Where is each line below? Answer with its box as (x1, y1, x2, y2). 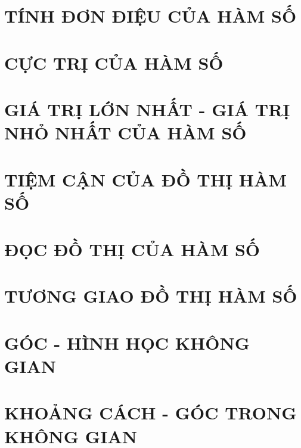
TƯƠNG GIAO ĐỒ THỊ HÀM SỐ (4, 284, 297, 308)
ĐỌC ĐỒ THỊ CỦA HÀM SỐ (4, 237, 260, 262)
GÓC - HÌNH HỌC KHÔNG (4, 330, 250, 354)
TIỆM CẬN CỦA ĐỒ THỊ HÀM (4, 167, 287, 191)
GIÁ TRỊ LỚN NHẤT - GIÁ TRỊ (4, 97, 290, 121)
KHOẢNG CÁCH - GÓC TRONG (4, 400, 297, 425)
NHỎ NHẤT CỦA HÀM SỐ (4, 120, 247, 145)
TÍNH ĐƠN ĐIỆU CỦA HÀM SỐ (4, 4, 297, 28)
